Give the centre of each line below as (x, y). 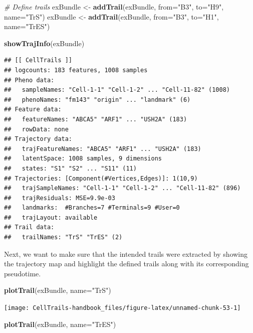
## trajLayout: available (51, 217)
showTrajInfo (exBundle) (44, 43)
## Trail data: (29, 227)
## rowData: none (36, 129)
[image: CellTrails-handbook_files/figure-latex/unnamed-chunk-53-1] (122, 308)
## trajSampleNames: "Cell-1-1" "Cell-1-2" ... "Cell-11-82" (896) (122, 188)
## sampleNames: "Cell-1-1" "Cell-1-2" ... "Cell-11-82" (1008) (117, 90)
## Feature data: (33, 110)
